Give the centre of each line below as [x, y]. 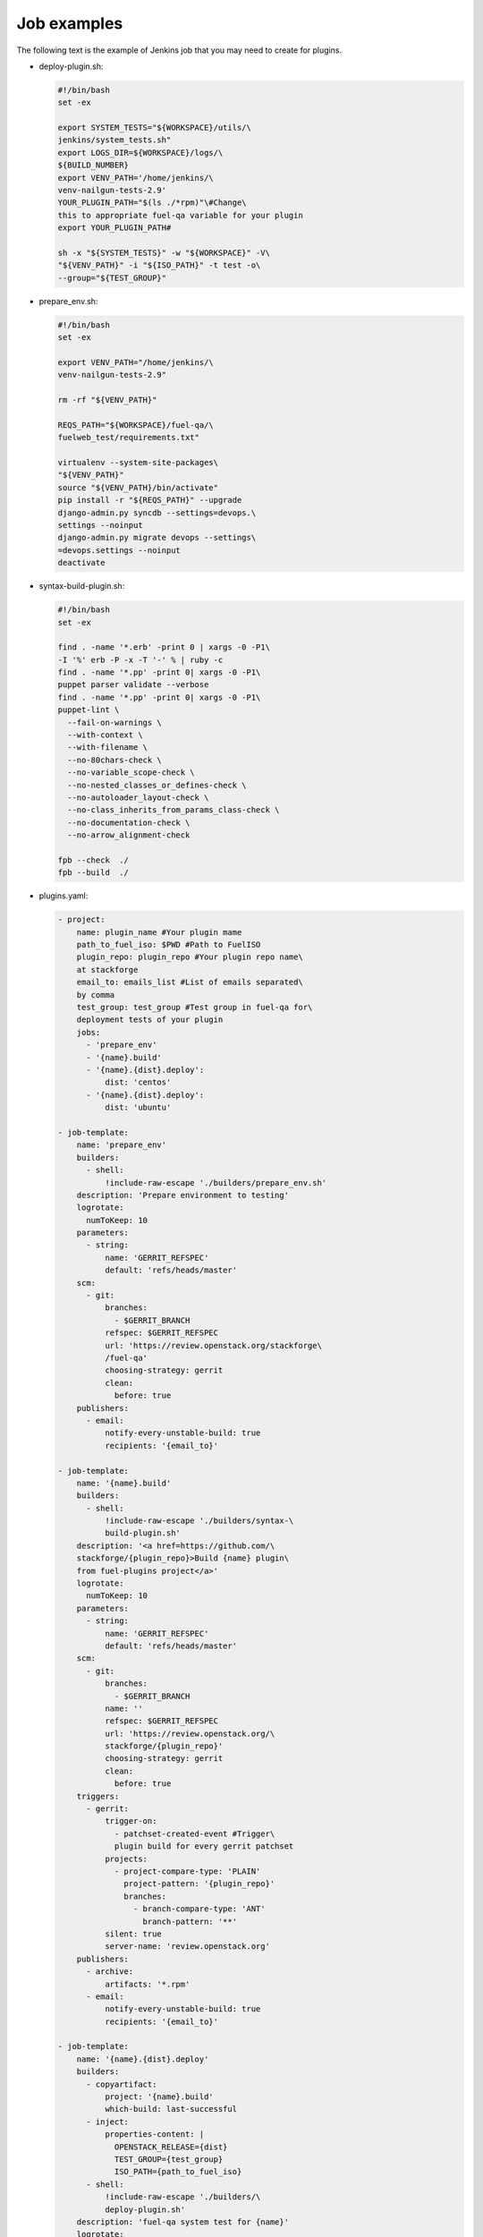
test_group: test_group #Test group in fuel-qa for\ [195, 1008]
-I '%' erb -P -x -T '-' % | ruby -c [140, 659]
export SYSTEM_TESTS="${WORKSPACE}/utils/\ [155, 128]
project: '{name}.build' [159, 2097]
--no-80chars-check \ [115, 760]
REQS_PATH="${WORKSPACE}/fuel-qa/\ [136, 425]
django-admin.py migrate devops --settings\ [157, 538]
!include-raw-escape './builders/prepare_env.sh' [216, 1182]
